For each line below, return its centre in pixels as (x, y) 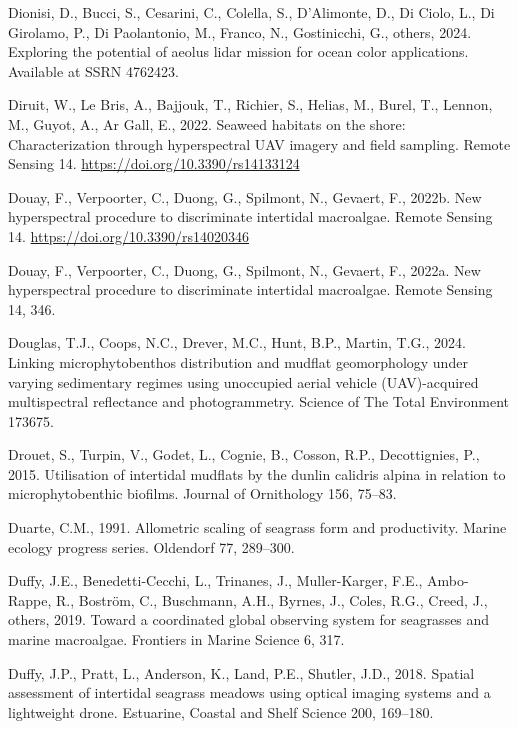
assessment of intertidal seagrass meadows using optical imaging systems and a (249, 692)
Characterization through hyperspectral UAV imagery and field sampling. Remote (259, 143)
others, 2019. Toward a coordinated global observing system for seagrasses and (249, 619)
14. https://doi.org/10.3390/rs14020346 (128, 235)
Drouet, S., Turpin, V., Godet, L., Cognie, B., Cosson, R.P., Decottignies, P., (244, 454)
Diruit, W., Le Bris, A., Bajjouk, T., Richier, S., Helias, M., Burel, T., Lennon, (250, 104)
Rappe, (30, 599)
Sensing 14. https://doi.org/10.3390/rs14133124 (154, 163)
